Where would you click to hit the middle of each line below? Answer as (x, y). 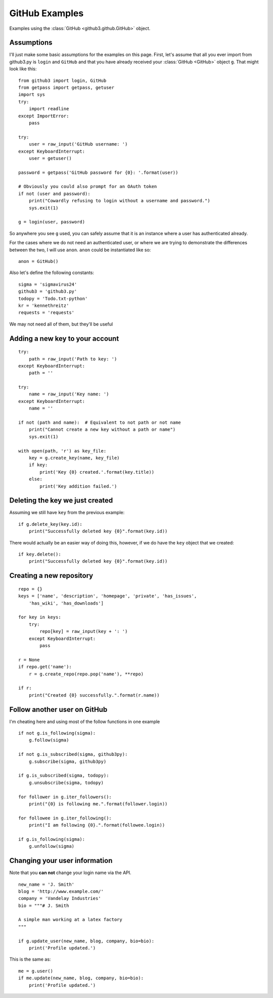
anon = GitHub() (38, 261)
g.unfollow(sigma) (52, 846)
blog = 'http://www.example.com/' (61, 891)
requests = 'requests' (47, 313)
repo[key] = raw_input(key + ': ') (84, 631)
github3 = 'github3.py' (48, 291)
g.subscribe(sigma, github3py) (67, 761)
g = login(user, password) (52, 222)
